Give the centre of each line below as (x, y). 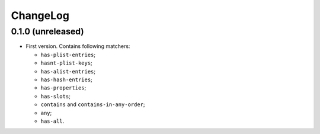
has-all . (52, 121)
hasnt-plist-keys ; (67, 63)
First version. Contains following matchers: (78, 46)
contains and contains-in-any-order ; (93, 104)
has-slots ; (56, 96)
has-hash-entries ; (67, 79)
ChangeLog (40, 15)
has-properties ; (63, 88)
